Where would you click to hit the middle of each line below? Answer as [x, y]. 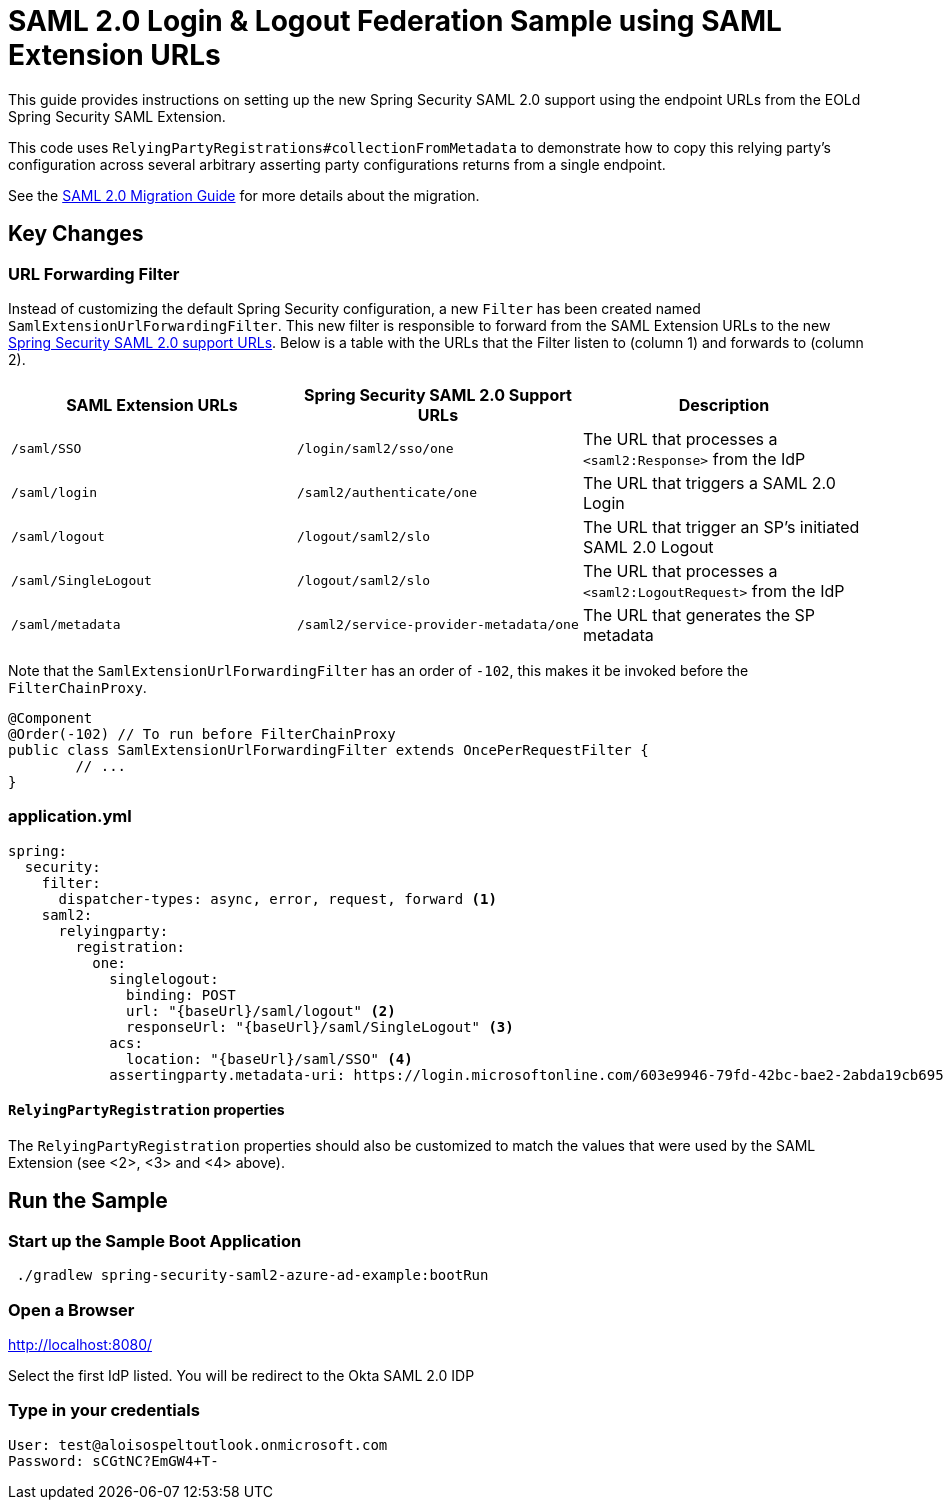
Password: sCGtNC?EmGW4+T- [113, 1460]
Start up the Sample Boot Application [155, 1240]
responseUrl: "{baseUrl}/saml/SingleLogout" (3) [320, 1026]
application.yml [70, 816]
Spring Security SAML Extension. [117, 116]
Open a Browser [71, 1309]
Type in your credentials [104, 1410]
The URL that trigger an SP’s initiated [721, 526]
